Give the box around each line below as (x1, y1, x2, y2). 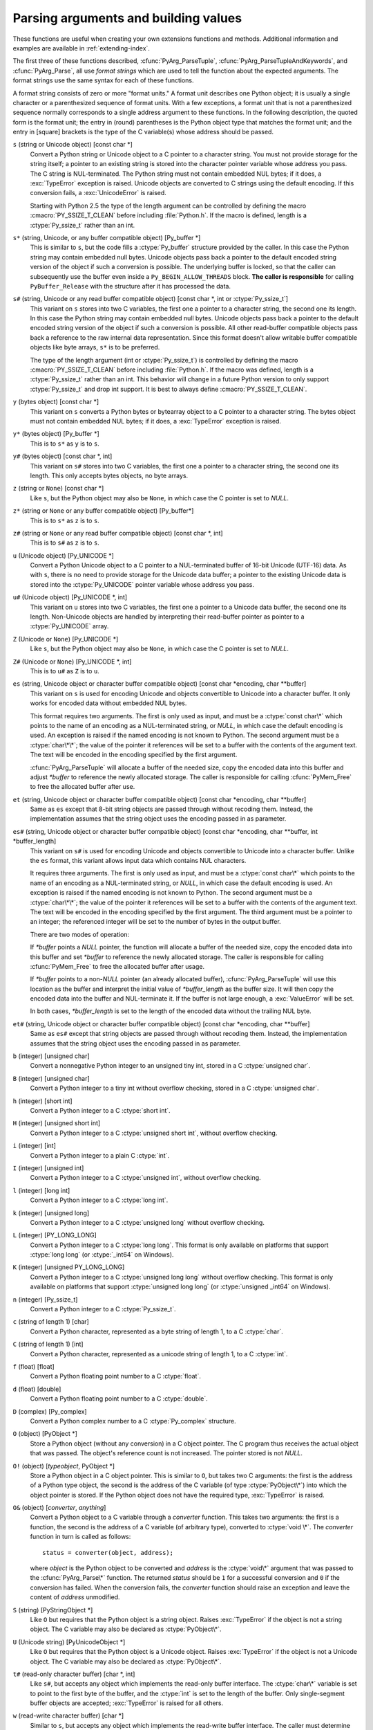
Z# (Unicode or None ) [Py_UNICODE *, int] (12, 657, 132, 666)
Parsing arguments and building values (12, 10, 242, 26)
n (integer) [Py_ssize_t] (12, 1295, 78, 1304)
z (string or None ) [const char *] (12, 484, 104, 493)
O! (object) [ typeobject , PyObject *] (12, 1462, 115, 1470)
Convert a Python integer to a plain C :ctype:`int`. (30, 1151, 169, 1159)
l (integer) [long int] (12, 1186, 70, 1194)
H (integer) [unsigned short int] (12, 1119, 101, 1127)
